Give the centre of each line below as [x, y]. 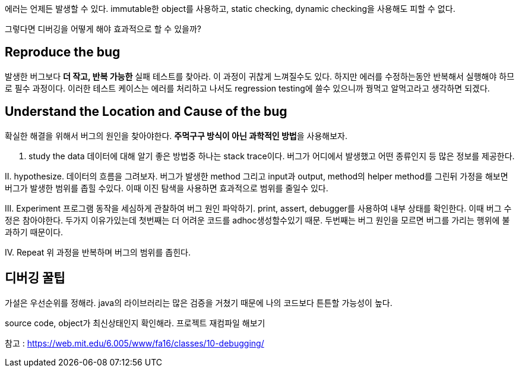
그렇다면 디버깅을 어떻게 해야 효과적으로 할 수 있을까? [103, 29]
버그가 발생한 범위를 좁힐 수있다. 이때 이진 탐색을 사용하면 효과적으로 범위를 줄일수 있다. [167, 188]
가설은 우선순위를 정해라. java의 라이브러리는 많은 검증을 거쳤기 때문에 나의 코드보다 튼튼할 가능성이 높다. [199, 302]
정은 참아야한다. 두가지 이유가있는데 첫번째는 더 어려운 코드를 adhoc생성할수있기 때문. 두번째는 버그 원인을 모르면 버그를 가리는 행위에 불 [257, 220]
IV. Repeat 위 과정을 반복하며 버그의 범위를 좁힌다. [98, 252]
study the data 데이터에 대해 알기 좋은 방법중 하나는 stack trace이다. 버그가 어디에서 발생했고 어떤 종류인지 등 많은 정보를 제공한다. [272, 156]
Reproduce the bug [63, 52]
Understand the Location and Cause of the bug [146, 112]
